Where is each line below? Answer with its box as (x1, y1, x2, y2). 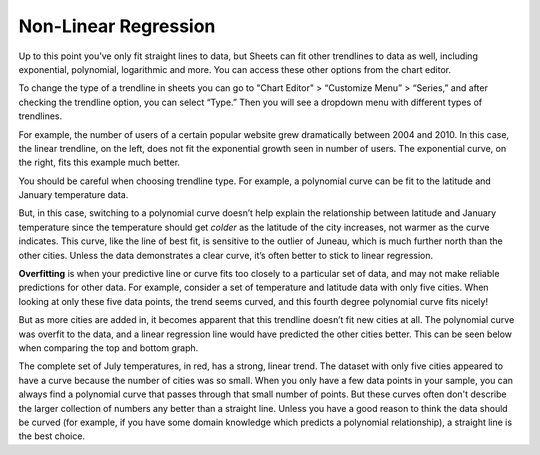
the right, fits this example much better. (18, 156, 180, 169)
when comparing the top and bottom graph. (18, 341, 199, 354)
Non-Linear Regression (18, 15, 216, 37)
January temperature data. (18, 189, 129, 201)
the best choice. (18, 430, 85, 442)
